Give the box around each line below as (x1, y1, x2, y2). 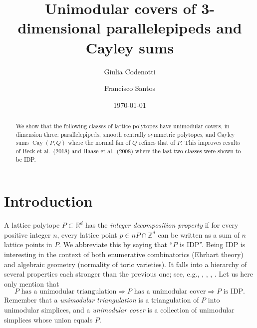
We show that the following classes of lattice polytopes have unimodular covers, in (15, 122, 230, 130)
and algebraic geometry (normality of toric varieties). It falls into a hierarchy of (4, 259, 247, 269)
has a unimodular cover (134, 288, 206, 296)
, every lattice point (57, 229, 117, 240)
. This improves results (181, 138, 240, 147)
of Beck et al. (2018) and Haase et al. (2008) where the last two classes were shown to (15, 147, 241, 155)
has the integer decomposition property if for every (85, 220, 239, 230)
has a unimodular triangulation (21, 288, 117, 296)
